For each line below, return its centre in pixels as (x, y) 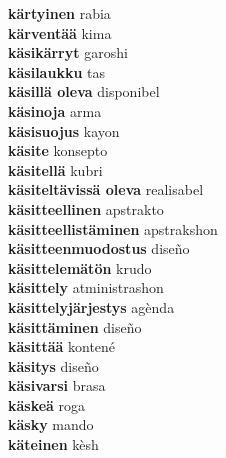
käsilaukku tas (56, 71)
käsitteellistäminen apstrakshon (113, 228)
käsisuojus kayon (64, 130)
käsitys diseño (53, 365)
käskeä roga (47, 404)
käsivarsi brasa (57, 385)
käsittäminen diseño (75, 326)
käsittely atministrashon (86, 287)
